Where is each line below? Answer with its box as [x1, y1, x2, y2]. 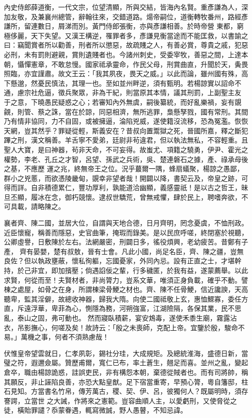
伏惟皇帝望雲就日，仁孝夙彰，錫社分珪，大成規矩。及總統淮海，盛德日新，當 [4, 348, 248, 358]
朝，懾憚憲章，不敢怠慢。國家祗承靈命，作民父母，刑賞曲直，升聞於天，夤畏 [4, 59, 248, 69]
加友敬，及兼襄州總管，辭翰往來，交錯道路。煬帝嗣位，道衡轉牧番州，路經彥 [4, 11, 248, 21]
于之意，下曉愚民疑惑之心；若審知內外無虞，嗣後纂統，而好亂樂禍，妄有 [4, 96, 235, 107]
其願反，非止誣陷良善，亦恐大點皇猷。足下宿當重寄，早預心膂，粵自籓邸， [4, 376, 241, 386]
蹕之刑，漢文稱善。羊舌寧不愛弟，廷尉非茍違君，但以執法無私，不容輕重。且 [4, 135, 248, 145]
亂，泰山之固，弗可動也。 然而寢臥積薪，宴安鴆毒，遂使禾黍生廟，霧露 [4, 313, 230, 322]
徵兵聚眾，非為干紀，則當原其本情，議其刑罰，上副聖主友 [58, 87, 241, 97]
